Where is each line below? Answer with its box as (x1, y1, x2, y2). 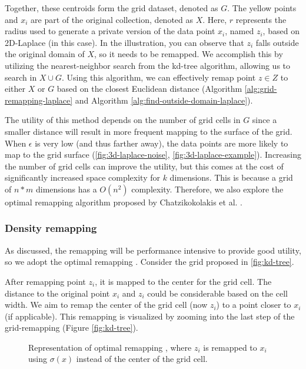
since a (252, 114, 277, 126)
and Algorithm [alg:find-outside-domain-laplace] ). (75, 94, 253, 106)
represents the (235, 13, 287, 25)
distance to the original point (5, 287, 110, 299)
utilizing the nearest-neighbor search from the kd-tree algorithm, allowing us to (5, 59, 291, 71)
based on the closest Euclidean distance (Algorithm (56, 82, 242, 95)
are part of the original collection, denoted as (31, 13, 194, 25)
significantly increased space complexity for (5, 171, 160, 184)
